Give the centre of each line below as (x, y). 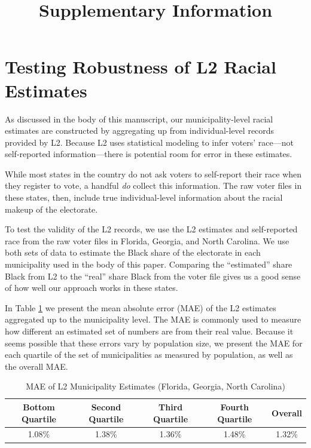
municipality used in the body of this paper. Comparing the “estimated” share (149, 264)
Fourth (235, 406)
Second (106, 406)
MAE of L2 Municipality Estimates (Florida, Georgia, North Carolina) (155, 386)
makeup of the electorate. (51, 209)
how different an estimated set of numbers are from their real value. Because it (149, 331)
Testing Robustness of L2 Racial (141, 67)
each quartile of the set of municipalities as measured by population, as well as (149, 355)
